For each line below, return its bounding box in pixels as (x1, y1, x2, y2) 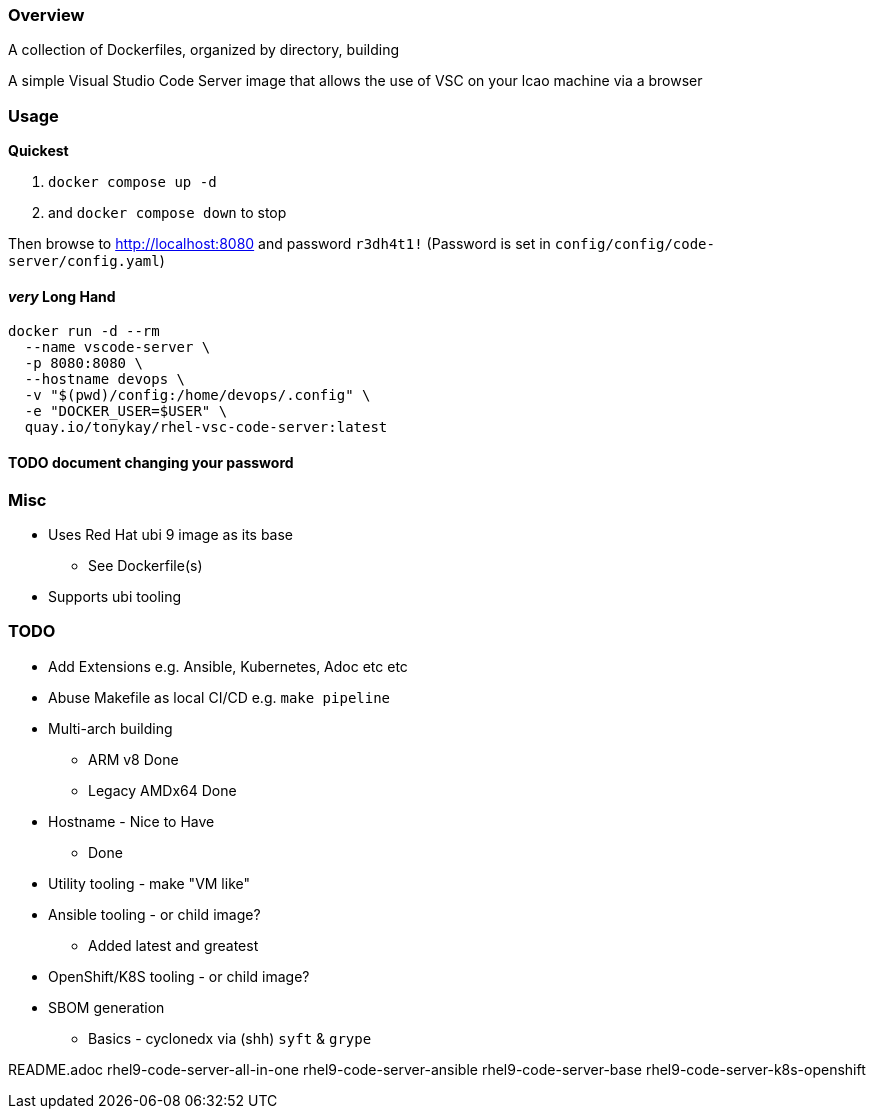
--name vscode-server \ (24, 339, 211, 356)
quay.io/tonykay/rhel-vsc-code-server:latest (24, 419, 388, 436)
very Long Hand (8, 287, 116, 305)
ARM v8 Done (88, 750, 179, 768)
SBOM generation (48, 998, 165, 1016)
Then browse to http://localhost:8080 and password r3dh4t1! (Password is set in (8, 235, 551, 253)
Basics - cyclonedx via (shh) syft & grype (88, 1029, 372, 1047)
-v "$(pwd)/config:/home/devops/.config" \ (24, 387, 371, 404)
